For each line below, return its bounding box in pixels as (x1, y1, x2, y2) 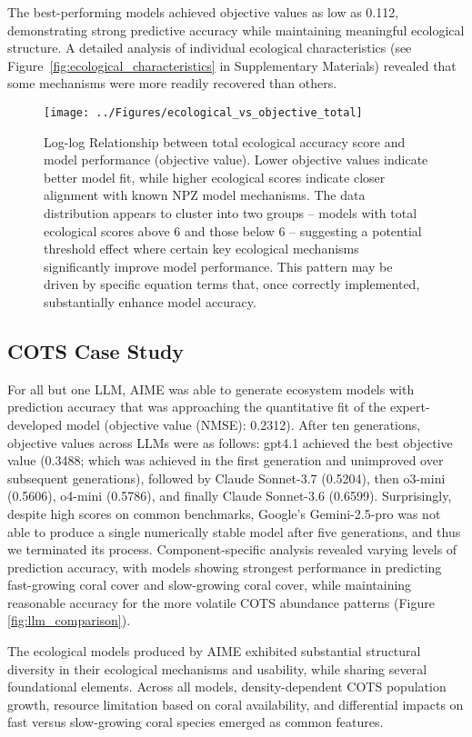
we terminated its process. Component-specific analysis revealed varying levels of (7, 540, 457, 559)
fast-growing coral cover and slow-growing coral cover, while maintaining (7, 575, 412, 594)
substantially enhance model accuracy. (44, 292, 256, 311)
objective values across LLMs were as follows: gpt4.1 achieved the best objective (7, 433, 453, 452)
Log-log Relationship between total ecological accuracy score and (44, 132, 406, 151)
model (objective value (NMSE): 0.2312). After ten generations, (65, 414, 421, 433)
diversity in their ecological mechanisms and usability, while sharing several (7, 659, 427, 678)
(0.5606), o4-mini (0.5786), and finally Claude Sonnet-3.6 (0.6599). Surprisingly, (7, 486, 452, 505)
